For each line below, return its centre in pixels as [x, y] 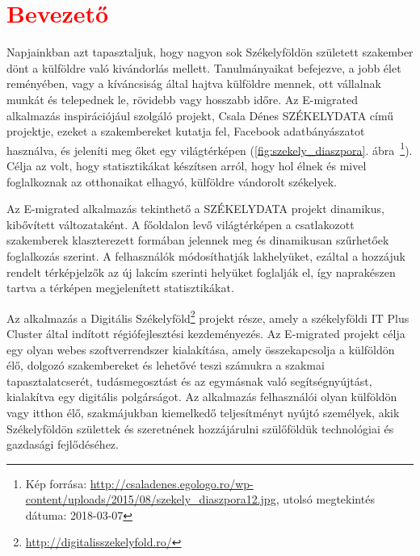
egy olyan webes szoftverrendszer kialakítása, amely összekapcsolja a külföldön [201, 349]
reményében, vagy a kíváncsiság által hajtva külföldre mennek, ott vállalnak [194, 84]
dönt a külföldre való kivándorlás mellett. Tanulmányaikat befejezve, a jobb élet [204, 67]
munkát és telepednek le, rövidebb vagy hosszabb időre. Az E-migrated [182, 99]
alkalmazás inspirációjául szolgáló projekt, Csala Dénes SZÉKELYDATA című [200, 115]
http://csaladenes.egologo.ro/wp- [172, 483]
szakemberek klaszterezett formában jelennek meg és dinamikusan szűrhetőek [198, 240]
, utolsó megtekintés [325, 499]
